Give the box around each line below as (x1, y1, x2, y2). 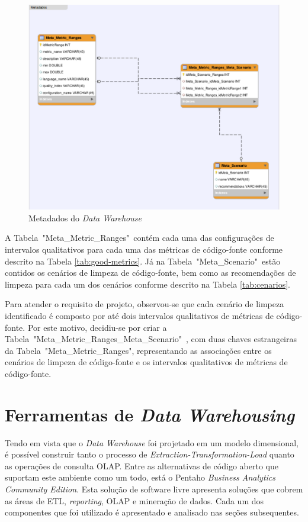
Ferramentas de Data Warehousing (5, 402, 295, 427)
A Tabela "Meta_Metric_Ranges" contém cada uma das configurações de (5, 231, 274, 244)
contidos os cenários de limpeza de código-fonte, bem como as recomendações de (5, 266, 296, 279)
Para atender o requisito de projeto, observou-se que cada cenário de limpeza (5, 298, 284, 310)
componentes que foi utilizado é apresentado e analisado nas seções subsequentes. (5, 506, 299, 518)
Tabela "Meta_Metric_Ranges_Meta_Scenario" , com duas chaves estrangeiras (5, 333, 297, 345)
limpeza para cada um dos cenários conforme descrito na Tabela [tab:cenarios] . (5, 278, 290, 290)
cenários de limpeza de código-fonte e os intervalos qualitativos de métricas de (5, 356, 288, 368)
